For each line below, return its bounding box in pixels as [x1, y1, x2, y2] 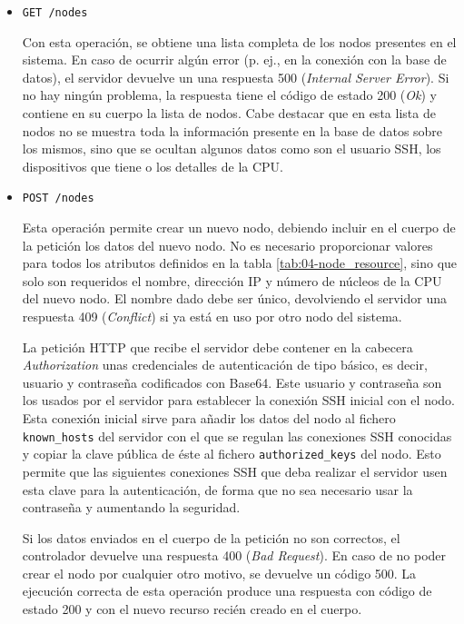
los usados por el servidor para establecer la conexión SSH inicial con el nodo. [22, 391, 455, 410]
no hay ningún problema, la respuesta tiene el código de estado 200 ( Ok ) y [22, 85, 437, 104]
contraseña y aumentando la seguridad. [22, 498, 241, 517]
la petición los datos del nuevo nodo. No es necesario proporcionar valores [22, 235, 433, 254]
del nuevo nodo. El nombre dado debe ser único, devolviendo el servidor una [22, 289, 448, 308]
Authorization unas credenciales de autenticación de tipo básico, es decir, [22, 355, 428, 374]
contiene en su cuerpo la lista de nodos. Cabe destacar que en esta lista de [22, 104, 436, 123]
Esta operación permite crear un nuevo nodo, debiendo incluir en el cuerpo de [22, 218, 456, 237]
